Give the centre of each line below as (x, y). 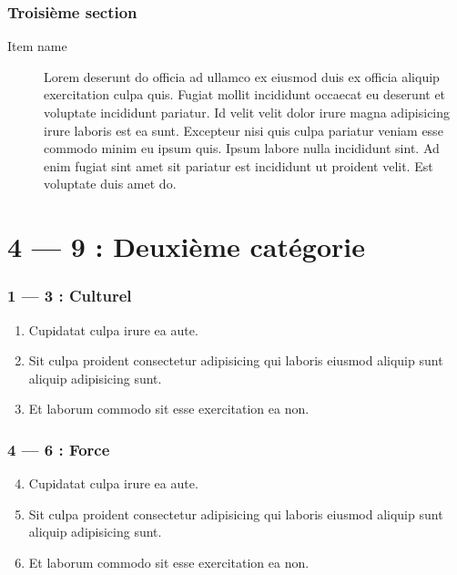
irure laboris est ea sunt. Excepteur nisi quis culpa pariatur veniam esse (244, 130)
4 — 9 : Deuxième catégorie (186, 246)
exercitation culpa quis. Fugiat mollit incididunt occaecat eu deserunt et (245, 94)
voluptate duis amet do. (110, 184)
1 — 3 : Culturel (70, 296)
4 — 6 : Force (59, 449)
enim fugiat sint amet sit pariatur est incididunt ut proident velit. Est (239, 165)
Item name (37, 46)
